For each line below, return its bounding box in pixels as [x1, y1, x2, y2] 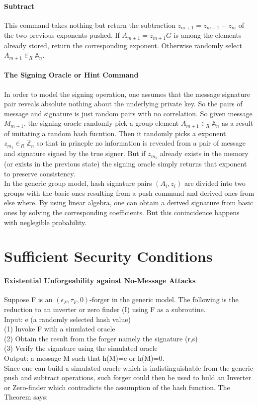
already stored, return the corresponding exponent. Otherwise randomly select [4, 40, 242, 50]
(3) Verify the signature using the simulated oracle [4, 343, 158, 353]
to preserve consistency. [4, 168, 76, 178]
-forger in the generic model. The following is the [89, 294, 239, 305]
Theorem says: [4, 392, 48, 402]
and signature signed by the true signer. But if [4, 148, 146, 159]
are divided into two [184, 178, 246, 188]
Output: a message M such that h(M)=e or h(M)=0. [4, 352, 165, 363]
